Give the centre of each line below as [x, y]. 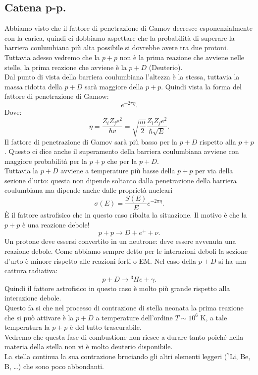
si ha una [232, 261]
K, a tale [214, 317]
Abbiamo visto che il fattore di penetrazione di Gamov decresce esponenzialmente [129, 28]
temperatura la [27, 327]
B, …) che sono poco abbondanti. [54, 366]
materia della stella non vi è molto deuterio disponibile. [89, 346]
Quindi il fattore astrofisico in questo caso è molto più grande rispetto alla [117, 288]
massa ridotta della [33, 86]
